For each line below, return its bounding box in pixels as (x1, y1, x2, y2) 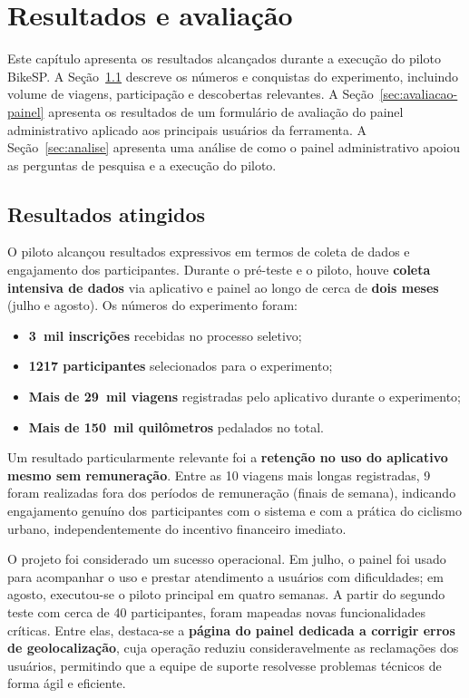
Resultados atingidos (7, 199, 206, 228)
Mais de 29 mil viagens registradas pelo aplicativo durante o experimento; (28, 387, 461, 406)
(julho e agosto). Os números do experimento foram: (7, 296, 298, 315)
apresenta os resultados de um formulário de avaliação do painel (48, 102, 404, 121)
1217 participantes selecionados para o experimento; (28, 356, 333, 375)
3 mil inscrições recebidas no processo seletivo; (28, 325, 302, 344)
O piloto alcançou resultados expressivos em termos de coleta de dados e (7, 242, 410, 261)
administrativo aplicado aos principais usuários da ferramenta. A (7, 120, 367, 139)
